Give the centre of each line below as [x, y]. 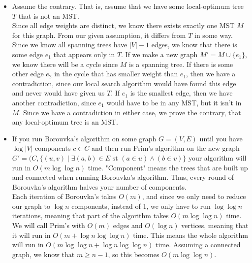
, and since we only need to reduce [194, 196]
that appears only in [84, 54]
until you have [221, 138]
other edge [28, 74]
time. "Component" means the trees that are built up [168, 167]
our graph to [31, 206]
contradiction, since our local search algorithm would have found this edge [124, 83]
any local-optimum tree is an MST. [65, 122]
